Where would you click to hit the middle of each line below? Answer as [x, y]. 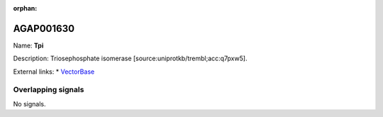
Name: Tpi [28, 45]
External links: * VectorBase [54, 72]
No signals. [29, 104]
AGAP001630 [44, 28]
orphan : [25, 8]
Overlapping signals [49, 90]
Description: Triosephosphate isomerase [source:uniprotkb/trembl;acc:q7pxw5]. [130, 58]
